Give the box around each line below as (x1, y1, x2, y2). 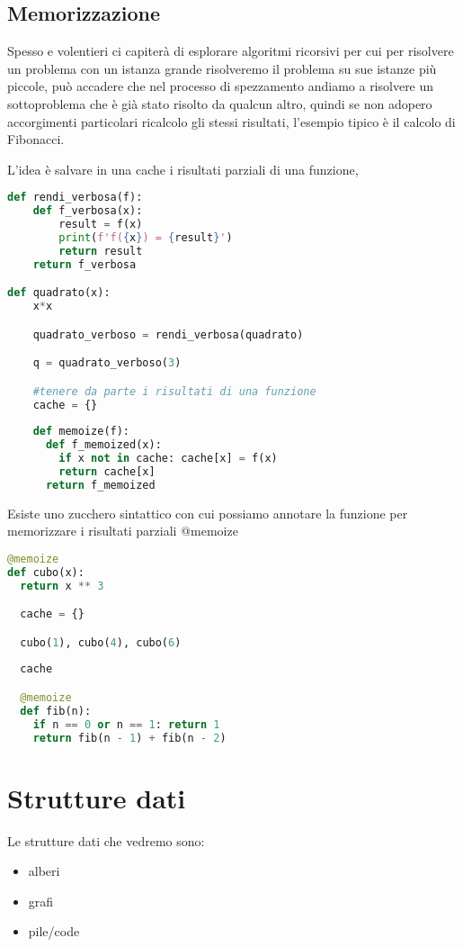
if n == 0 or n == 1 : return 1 (32, 717, 220, 731)
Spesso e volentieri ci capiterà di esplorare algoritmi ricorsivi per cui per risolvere (7, 41, 454, 60)
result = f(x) (58, 218, 143, 231)
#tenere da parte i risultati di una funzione (32, 384, 316, 398)
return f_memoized (45, 478, 156, 492)
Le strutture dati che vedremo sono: (7, 831, 205, 850)
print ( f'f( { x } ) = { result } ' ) (58, 230, 233, 244)
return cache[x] (58, 464, 156, 478)
